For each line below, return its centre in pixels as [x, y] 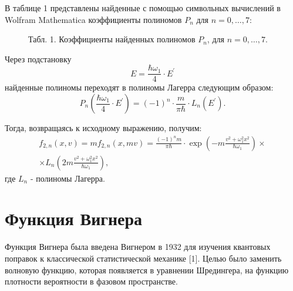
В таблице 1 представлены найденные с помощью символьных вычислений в [143, 8]
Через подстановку [38, 58]
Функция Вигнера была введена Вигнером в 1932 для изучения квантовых [138, 247]
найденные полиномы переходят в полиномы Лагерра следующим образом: [139, 87]
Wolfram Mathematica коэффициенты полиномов [93, 19]
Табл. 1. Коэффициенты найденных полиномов [112, 39]
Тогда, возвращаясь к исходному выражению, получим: [103, 128]
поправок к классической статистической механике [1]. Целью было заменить [143, 258]
